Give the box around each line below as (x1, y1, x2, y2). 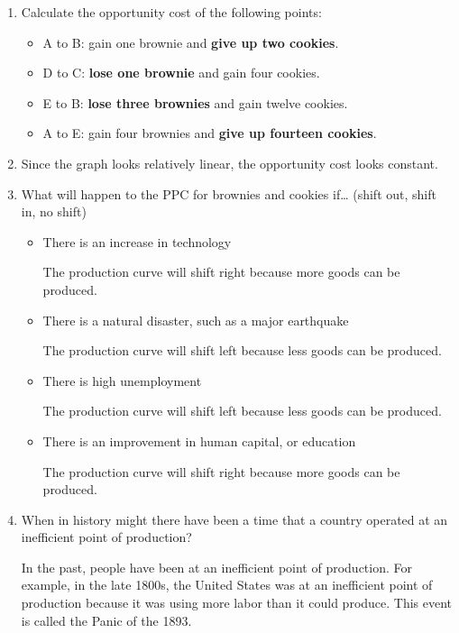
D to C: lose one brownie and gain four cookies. (42, 63, 320, 82)
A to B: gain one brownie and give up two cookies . (42, 32, 339, 51)
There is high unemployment (42, 371, 202, 390)
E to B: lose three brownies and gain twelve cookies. (42, 93, 348, 112)
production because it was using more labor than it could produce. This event (21, 593, 453, 612)
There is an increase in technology (42, 232, 232, 251)
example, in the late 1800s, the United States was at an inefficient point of (21, 575, 433, 594)
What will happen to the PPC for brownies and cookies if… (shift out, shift (21, 184, 436, 203)
